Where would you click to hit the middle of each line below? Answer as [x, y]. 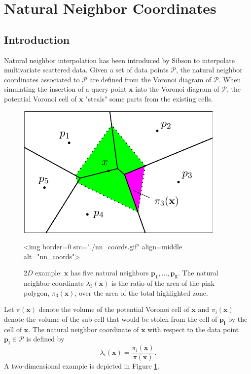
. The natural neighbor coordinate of [84, 329]
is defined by [45, 339]
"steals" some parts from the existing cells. [149, 98]
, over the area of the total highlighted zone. [141, 292]
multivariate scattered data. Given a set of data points [86, 70]
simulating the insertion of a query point [65, 89]
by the [238, 319]
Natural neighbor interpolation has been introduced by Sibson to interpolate [119, 60]
